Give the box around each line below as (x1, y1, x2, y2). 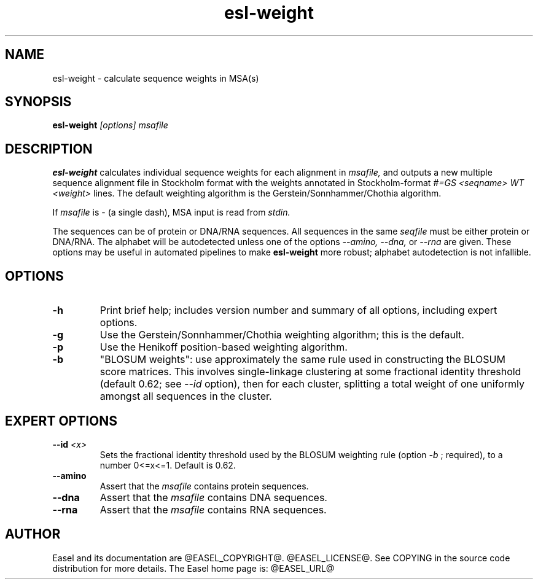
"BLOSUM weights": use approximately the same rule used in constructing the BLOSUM (99, 353, 505, 366)
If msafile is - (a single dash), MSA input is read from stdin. (52, 207, 290, 218)
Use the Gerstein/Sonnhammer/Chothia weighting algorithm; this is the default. (99, 329, 464, 341)
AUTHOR (5, 526, 61, 542)
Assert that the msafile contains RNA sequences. (99, 503, 327, 516)
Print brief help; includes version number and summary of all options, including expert (99, 304, 497, 317)
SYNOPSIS (5, 94, 72, 110)
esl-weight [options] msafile (52, 120, 168, 131)
